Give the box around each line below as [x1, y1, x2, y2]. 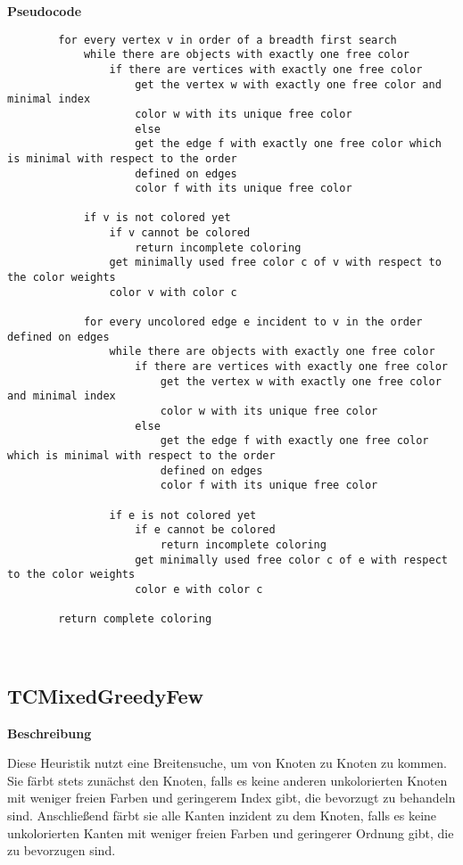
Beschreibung [7, 723, 92, 742]
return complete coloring [58, 613, 212, 626]
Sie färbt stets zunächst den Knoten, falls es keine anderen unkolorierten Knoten [7, 770, 448, 789]
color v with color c [109, 285, 237, 299]
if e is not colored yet [109, 508, 257, 522]
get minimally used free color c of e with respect [135, 553, 448, 566]
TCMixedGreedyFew [7, 681, 204, 709]
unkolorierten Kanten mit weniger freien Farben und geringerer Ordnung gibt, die [7, 823, 454, 842]
